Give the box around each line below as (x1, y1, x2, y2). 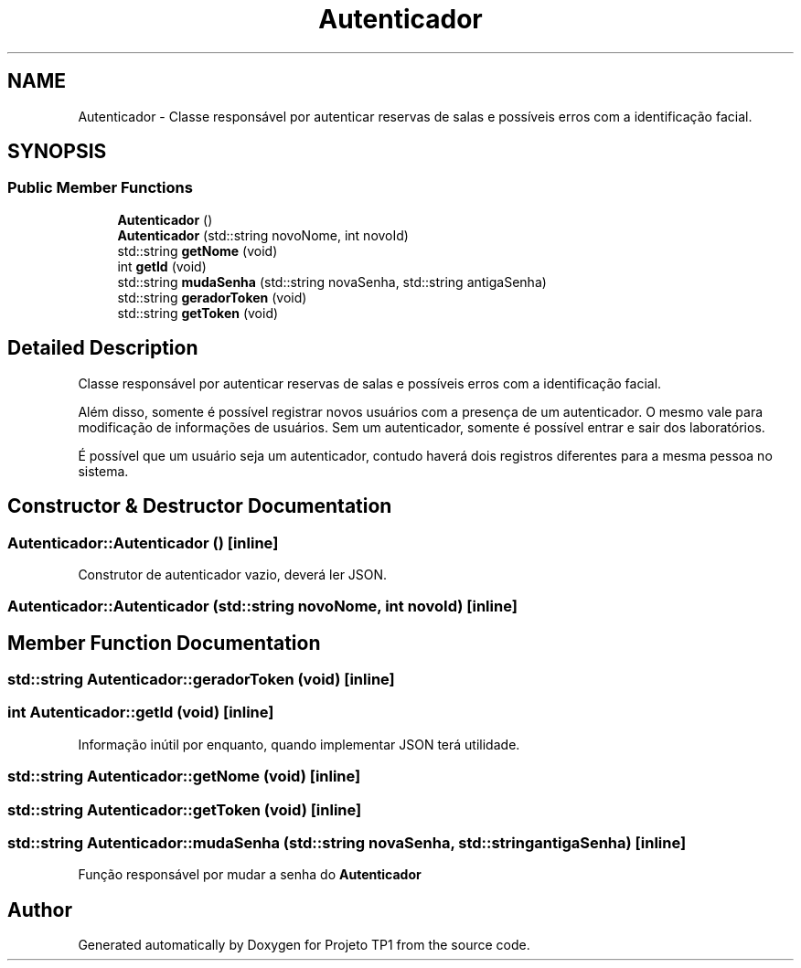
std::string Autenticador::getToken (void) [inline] (7, 800, 362, 819)
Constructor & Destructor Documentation (7, 495, 392, 518)
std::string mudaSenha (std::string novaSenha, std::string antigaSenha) (117, 273, 547, 290)
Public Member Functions (7, 178, 193, 197)
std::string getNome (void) (117, 242, 278, 259)
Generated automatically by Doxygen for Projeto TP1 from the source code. (78, 937, 530, 953)
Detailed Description (7, 336, 198, 360)
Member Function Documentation (7, 631, 321, 654)
